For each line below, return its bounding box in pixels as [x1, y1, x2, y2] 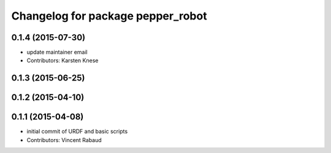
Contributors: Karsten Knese [26, 57, 99, 64]
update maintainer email [26, 49, 88, 56]
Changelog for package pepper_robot [11, 9, 208, 23]
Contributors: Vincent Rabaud [26, 136, 102, 143]
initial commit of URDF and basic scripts [26, 128, 128, 135]
